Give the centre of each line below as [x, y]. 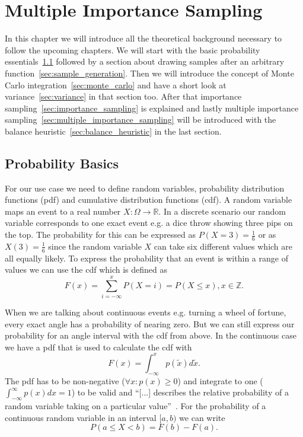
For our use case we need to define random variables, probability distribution [145, 188]
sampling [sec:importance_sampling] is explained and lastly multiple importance [152, 108]
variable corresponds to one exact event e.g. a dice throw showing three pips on [149, 223]
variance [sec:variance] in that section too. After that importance [123, 96]
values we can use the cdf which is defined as [86, 269]
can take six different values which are [223, 246]
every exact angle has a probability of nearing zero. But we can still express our [150, 323]
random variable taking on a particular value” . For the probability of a [135, 406]
